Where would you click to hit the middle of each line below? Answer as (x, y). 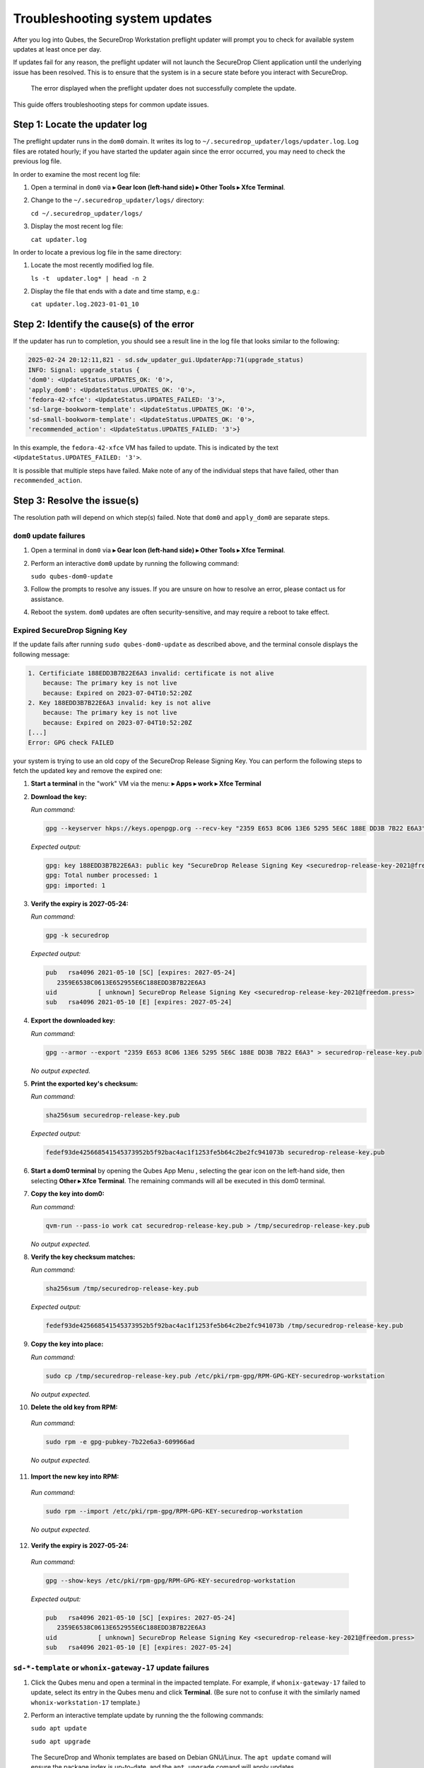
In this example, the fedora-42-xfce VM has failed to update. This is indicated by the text (146, 448)
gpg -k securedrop (77, 936)
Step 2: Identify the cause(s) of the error (104, 324)
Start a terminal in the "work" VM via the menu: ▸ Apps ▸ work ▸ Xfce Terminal (146, 784)
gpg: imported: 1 (76, 885)
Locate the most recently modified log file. (93, 265)
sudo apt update (59, 1728)
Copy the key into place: (67, 1344)
